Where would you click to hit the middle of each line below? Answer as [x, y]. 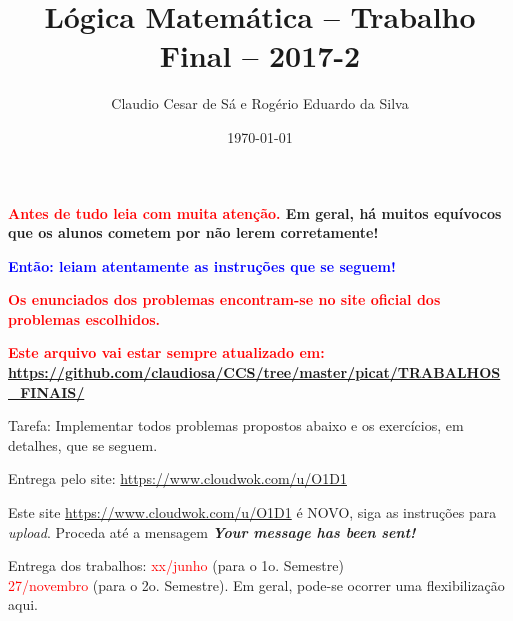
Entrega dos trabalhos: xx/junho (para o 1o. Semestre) [176, 565]
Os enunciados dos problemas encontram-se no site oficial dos [224, 299]
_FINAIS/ [46, 391]
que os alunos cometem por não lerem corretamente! [193, 232]
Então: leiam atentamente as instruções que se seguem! [202, 265]
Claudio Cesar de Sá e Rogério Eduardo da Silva [260, 103]
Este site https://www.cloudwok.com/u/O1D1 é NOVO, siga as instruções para [252, 512]
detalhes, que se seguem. [83, 444]
